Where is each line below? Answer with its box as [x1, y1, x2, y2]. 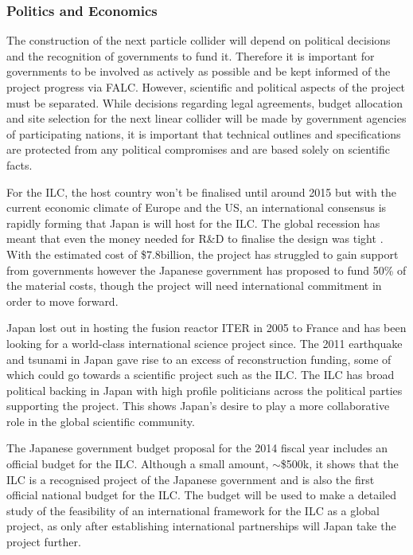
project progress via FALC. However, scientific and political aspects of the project [6, 79, 406, 95]
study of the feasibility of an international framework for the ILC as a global [6, 502, 380, 518]
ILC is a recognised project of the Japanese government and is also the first [6, 471, 375, 487]
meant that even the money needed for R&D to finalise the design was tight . [6, 230, 384, 247]
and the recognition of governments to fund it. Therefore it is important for [6, 47, 375, 64]
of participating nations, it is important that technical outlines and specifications [6, 125, 401, 142]
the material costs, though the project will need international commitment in [6, 277, 382, 294]
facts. [6, 156, 33, 173]
